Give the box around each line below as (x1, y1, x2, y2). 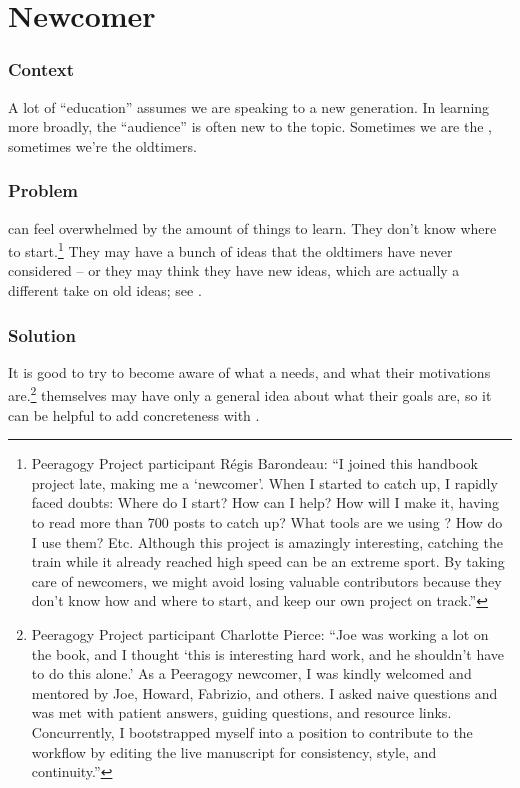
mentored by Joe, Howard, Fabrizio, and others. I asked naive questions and (31, 682, 498, 703)
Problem (8, 178, 78, 203)
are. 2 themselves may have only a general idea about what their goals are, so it (8, 382, 492, 406)
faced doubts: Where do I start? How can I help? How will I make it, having (31, 492, 500, 513)
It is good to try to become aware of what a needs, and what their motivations (8, 361, 491, 382)
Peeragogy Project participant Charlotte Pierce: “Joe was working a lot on (31, 624, 489, 645)
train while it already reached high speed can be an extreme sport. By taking (31, 551, 505, 572)
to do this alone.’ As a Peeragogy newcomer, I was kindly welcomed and (31, 663, 472, 684)
